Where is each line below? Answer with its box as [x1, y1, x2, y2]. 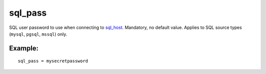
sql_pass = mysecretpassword [18, 58, 88, 64]
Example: [9, 44, 39, 52]
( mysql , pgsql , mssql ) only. [9, 31, 67, 37]
